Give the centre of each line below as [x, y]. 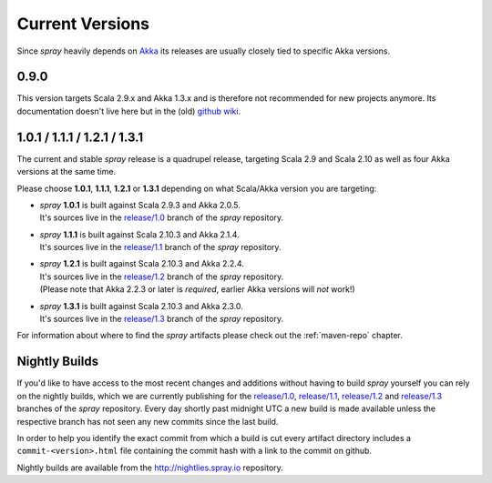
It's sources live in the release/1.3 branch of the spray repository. [162, 319]
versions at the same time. [67, 172]
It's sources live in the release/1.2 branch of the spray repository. [162, 277]
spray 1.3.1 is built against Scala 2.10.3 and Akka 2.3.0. [141, 306]
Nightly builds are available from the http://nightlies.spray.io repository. [150, 468]
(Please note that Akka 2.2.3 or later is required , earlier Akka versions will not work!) [197, 289]
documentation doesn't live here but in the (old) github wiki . [129, 111]
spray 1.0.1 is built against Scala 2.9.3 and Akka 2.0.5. [140, 205]
